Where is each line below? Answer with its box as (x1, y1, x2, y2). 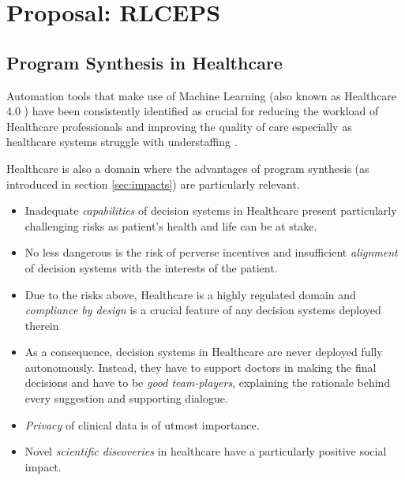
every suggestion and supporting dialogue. (24, 390, 228, 407)
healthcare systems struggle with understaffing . (6, 133, 238, 150)
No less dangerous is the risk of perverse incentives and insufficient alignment (24, 244, 398, 261)
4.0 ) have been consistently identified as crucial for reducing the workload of (6, 103, 379, 119)
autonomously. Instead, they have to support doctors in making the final (24, 358, 377, 375)
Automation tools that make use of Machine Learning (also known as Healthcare (6, 87, 397, 103)
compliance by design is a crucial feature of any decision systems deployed (24, 302, 381, 318)
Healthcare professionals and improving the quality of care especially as (6, 118, 352, 134)
